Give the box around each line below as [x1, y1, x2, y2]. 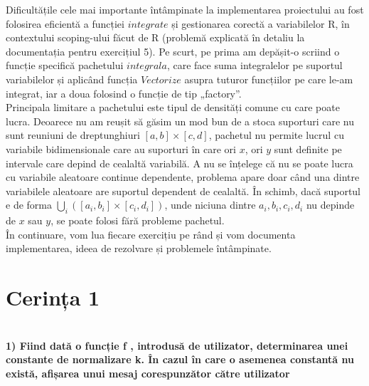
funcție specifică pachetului [6, 58, 124, 73]
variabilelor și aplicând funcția [6, 71, 138, 86]
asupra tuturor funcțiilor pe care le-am [184, 71, 353, 86]
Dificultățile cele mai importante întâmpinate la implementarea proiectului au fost [6, 2, 364, 16]
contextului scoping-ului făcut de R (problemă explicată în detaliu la [6, 30, 305, 45]
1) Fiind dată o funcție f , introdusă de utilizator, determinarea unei [6, 338, 348, 353]
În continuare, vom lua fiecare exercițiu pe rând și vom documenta [6, 226, 296, 241]
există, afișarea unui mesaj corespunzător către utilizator [6, 365, 290, 380]
